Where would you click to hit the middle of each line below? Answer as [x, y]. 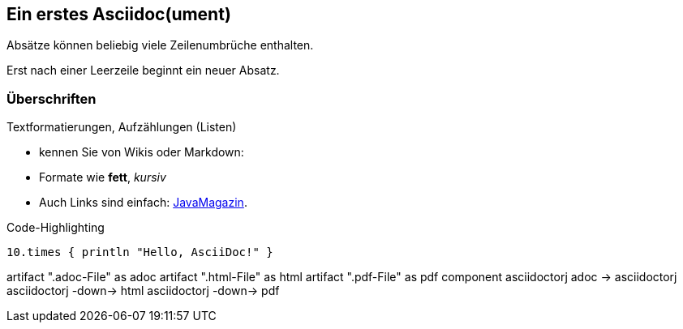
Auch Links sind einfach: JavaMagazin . [143, 203]
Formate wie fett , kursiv [103, 177]
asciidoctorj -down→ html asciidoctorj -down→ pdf [143, 291]
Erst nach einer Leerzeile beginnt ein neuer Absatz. [143, 70]
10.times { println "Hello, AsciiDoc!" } [140, 252]
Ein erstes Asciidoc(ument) [119, 14]
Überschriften [52, 98]
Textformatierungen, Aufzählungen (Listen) [122, 127]
